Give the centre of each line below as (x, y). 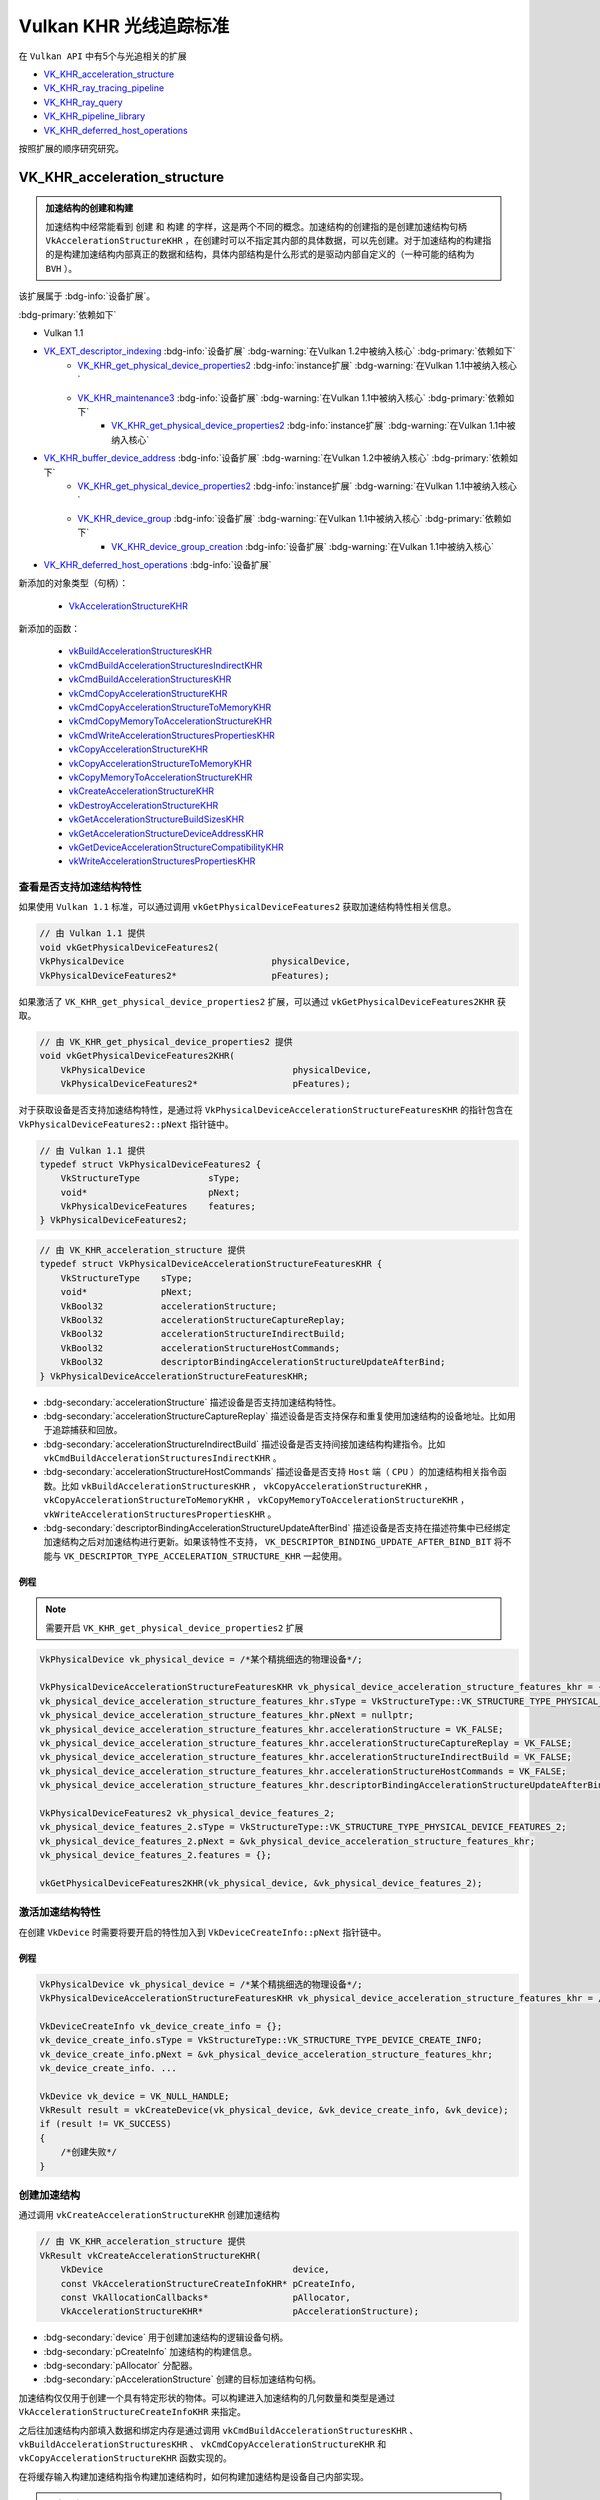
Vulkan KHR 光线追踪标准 (124, 26)
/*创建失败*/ (89, 2152)
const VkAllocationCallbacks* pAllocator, (205, 2297)
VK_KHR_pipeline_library (94, 116)
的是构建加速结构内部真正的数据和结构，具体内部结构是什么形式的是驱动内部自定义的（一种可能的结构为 (260, 254)
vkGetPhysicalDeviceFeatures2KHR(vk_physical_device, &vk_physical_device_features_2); (261, 1883)
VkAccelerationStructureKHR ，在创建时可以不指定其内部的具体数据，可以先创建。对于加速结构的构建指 (268, 241)
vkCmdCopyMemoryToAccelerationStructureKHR (170, 721)
